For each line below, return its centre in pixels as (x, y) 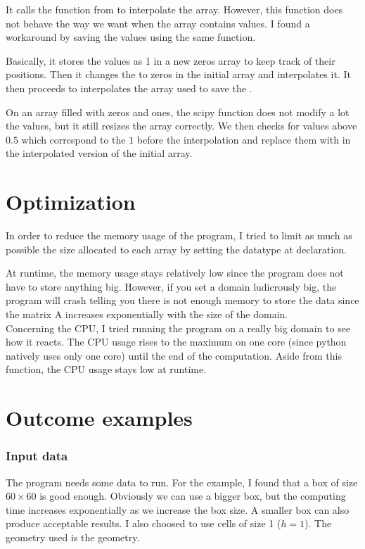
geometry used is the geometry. (73, 537)
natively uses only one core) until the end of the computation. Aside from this (174, 355)
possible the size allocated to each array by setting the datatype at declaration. (176, 249)
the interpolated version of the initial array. (99, 153)
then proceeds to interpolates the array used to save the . (129, 88)
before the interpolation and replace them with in (244, 139)
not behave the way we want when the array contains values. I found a (158, 23)
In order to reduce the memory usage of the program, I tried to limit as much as (179, 235)
